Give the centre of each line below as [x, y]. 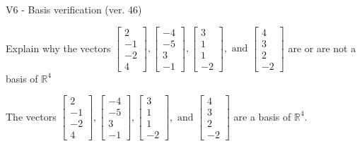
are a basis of [262, 116]
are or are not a [322, 48]
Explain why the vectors [58, 48]
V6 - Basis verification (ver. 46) [74, 9]
